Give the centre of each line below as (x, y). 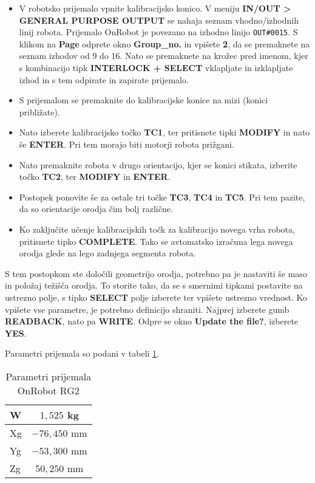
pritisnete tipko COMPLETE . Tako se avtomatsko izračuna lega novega (156, 241)
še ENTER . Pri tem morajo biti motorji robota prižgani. (127, 144)
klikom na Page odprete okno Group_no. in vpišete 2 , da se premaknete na (164, 43)
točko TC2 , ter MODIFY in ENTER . (95, 176)
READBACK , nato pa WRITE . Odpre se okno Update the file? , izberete (152, 321)
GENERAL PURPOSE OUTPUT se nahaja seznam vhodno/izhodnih (159, 20)
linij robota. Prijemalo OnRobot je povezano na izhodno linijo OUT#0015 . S (158, 32)
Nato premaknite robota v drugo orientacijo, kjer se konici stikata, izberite (158, 164)
